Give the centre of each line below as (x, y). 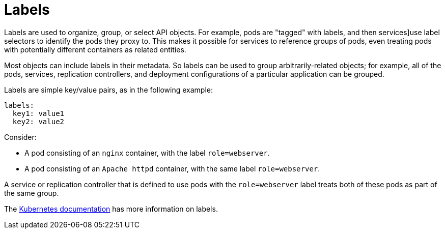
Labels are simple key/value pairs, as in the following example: (108, 90)
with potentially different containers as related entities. (95, 49)
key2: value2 (38, 121)
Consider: (20, 137)
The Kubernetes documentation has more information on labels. (111, 209)
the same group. (32, 193)
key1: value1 (38, 113)
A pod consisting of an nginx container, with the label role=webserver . (147, 153)
